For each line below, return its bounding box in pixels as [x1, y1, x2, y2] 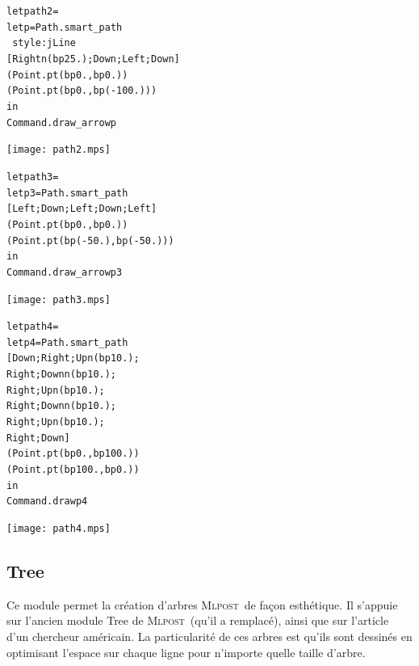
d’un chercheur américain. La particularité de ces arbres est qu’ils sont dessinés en [6, 628, 413, 645]
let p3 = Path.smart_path [6, 187, 128, 199]
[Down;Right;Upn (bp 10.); [6, 352, 140, 365]
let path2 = [6, 6, 59, 17]
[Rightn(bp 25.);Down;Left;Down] [6, 53, 180, 65]
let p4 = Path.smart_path [6, 336, 128, 348]
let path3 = [6, 171, 59, 183]
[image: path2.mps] [6, 144, 111, 156]
